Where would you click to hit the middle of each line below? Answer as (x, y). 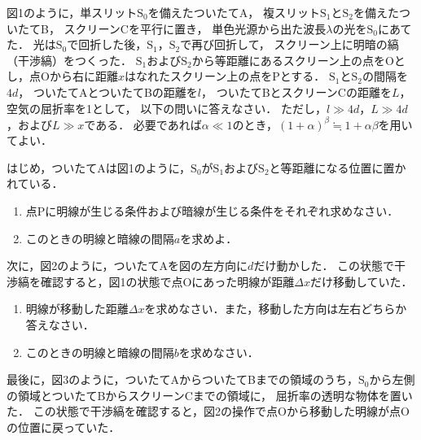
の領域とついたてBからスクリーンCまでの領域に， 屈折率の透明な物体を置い (210, 395)
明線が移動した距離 (77, 309)
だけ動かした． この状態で (324, 266)
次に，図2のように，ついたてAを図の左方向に (127, 266)
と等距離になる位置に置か (338, 167)
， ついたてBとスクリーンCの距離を (296, 91)
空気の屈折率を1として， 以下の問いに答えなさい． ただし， (167, 108)
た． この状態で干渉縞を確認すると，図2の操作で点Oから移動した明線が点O (208, 411)
